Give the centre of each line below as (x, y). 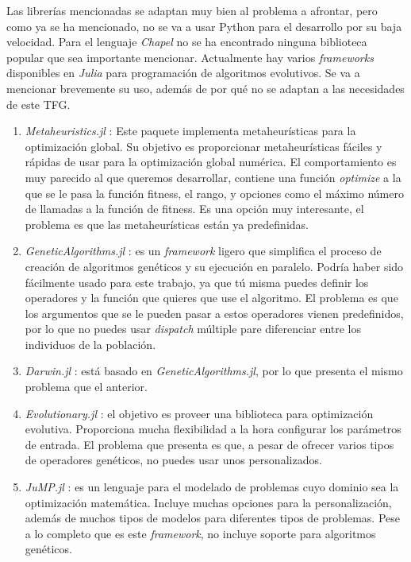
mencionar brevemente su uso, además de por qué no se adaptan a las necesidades (205, 88)
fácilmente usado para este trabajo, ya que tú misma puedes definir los (197, 282)
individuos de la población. (90, 344)
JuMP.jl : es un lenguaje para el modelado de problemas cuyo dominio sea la (212, 487)
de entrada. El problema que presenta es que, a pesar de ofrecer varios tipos (209, 444)
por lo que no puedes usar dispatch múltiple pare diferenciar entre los (193, 329)
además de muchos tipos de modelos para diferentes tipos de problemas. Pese (213, 518)
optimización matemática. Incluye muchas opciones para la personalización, (208, 502)
